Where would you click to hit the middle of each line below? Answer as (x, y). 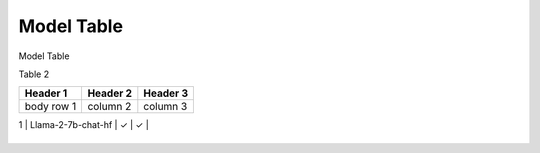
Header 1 (46, 93)
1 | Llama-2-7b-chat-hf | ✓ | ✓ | (83, 125)
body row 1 (50, 107)
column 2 (109, 107)
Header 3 (166, 93)
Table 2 (34, 74)
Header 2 (110, 93)
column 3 (165, 107)
